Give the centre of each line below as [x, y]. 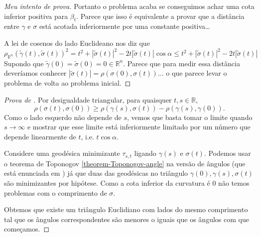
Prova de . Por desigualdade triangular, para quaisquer [88, 100]
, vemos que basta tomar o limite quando [190, 117]
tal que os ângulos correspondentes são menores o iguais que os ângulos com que [127, 219]
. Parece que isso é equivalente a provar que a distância [160, 16]
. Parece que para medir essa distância [182, 63]
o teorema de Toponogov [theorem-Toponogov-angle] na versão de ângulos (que [125, 163]
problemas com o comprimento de [56, 192]
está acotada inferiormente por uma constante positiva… [125, 26]
